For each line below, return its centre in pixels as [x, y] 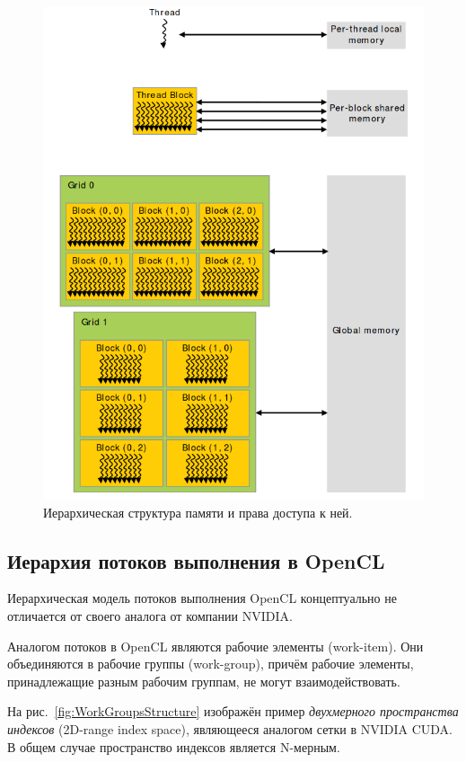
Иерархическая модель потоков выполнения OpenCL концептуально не [202, 598]
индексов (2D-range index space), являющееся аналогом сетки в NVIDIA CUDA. [230, 729]
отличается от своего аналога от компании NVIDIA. [150, 616]
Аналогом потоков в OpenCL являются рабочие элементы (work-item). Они [215, 646]
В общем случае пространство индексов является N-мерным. [174, 746]
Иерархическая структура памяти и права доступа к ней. [198, 512]
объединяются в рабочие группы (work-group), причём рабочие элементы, [211, 664]
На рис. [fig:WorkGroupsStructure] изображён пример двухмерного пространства [233, 711]
